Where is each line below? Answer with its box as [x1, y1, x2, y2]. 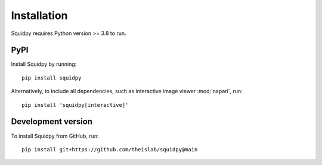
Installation [11, 9, 68, 22]
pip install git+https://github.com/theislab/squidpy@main [21, 146, 198, 153]
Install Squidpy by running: [11, 61, 77, 68]
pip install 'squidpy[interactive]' [21, 101, 129, 108]
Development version [11, 116, 92, 127]
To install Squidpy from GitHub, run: [11, 132, 99, 139]
